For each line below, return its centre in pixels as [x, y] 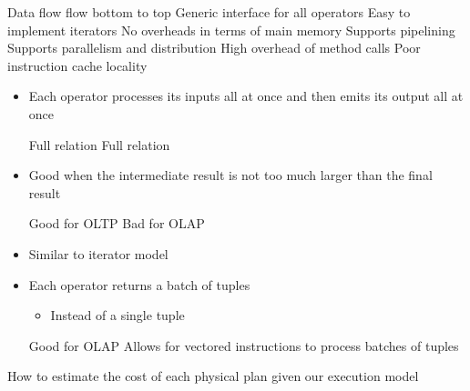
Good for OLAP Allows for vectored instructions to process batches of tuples [244, 345]
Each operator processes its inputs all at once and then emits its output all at [246, 96]
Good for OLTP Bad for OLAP [117, 223]
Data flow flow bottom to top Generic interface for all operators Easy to [209, 12]
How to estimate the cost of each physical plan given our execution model [213, 376]
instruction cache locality [77, 65]
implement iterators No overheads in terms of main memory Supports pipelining [231, 30]
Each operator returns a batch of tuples [139, 284]
